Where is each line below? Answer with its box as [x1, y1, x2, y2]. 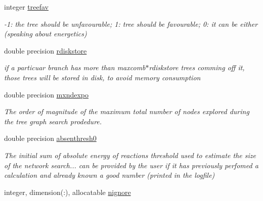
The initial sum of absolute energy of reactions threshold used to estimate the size [4, 149, 256, 160]
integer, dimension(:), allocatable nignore [4, 186, 131, 197]
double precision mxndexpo [4, 89, 89, 99]
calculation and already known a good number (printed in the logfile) [4, 170, 215, 180]
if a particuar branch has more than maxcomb [4, 62, 146, 73]
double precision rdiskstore [4, 45, 87, 56]
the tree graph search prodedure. [4, 116, 102, 126]
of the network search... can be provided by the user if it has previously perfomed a [4, 160, 258, 170]
